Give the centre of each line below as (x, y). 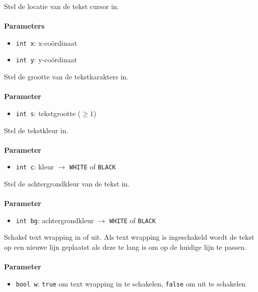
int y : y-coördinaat (47, 60)
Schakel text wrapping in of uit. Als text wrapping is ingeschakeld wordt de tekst (129, 237)
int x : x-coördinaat (47, 42)
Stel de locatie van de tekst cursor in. (62, 6)
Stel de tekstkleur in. (36, 130)
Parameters (24, 26)
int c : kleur (35, 167)
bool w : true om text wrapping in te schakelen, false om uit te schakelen (131, 283)
